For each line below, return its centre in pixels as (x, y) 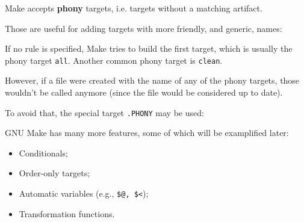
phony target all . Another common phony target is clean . (114, 60)
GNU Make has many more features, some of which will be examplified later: (147, 133)
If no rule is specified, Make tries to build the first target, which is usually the (149, 48)
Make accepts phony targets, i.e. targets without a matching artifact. (134, 8)
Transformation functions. (67, 213)
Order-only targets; (54, 173)
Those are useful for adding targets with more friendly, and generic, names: (144, 28)
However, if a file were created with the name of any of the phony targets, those (152, 80)
